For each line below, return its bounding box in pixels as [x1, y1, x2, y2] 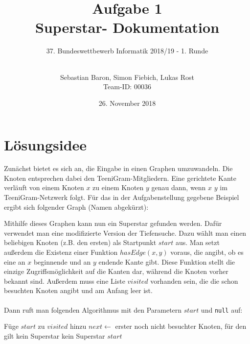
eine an [4, 256, 25, 267]
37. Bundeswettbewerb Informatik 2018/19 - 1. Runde [46, 46, 208, 56]
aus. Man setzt [175, 237, 220, 247]
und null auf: [201, 304, 243, 315]
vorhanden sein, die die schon [150, 275, 238, 286]
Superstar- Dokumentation [35, 17, 220, 37]
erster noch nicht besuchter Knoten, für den [115, 321, 247, 331]
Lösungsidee [4, 135, 87, 155]
